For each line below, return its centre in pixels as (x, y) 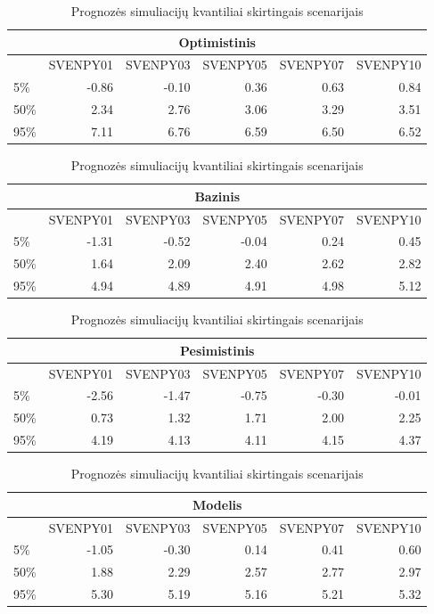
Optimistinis (217, 41)
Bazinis (217, 196)
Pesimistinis (217, 350)
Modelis (217, 504)
